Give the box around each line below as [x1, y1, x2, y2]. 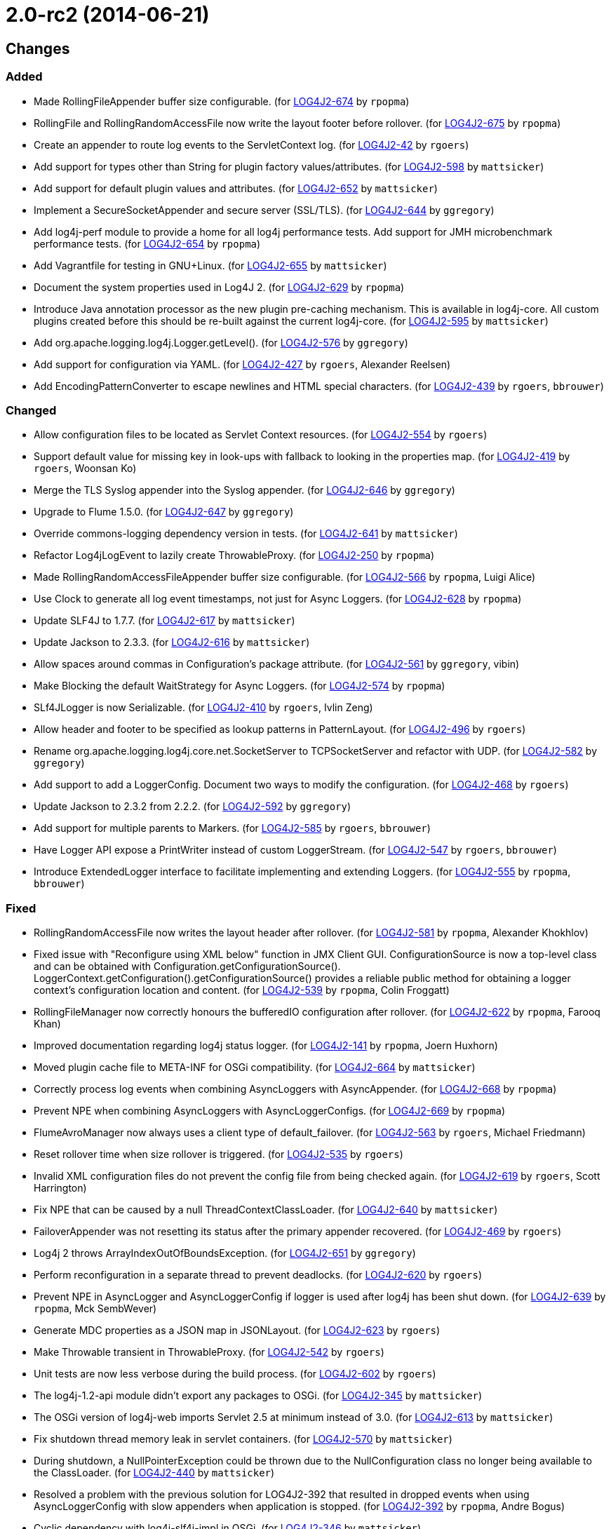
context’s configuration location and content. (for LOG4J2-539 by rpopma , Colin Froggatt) [34, 984, 450, 997]
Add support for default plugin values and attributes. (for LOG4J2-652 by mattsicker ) [34, 182, 438, 194]
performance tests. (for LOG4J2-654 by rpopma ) [34, 237, 261, 250]
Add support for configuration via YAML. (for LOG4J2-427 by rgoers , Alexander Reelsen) [34, 358, 451, 370]
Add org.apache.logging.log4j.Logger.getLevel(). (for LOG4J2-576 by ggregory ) [34, 336, 408, 349]
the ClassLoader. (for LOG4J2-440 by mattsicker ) [34, 1467, 275, 1479]
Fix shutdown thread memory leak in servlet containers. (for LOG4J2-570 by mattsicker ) [34, 1433, 452, 1446]
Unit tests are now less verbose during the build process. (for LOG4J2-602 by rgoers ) [34, 1368, 436, 1380]
